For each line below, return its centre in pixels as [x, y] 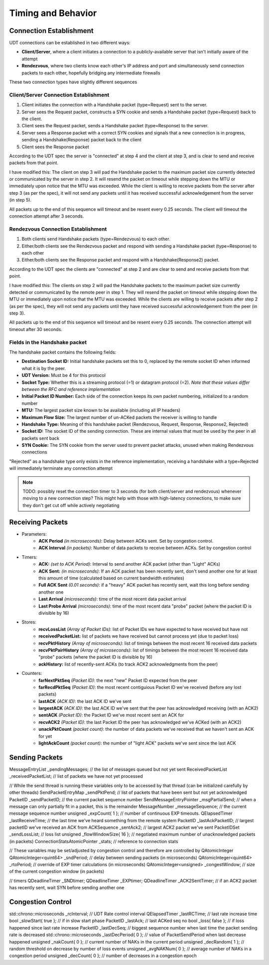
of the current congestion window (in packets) [57, 872]
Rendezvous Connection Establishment [58, 229]
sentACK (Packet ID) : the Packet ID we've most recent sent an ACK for [111, 715]
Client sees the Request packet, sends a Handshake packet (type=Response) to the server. [115, 126]
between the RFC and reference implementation [71, 389]
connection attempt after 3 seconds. [47, 216]
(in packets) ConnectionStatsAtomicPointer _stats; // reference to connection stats [94, 841]
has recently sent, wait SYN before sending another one [67, 888]
